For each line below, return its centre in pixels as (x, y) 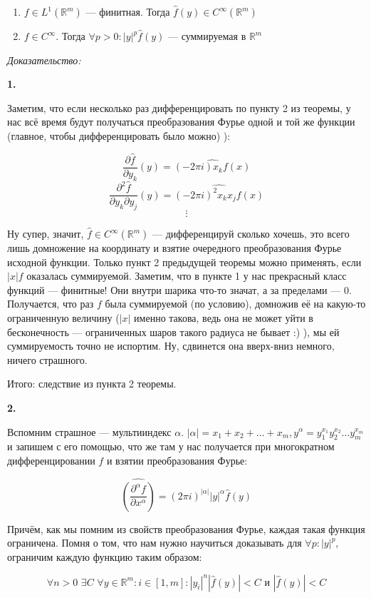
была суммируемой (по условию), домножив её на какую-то (235, 304)
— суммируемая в (207, 36)
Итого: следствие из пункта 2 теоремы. (92, 384)
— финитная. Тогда (128, 11)
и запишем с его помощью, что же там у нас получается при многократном (171, 446)
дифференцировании (51, 460)
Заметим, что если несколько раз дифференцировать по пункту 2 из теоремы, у (179, 107)
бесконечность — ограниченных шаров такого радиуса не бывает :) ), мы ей (173, 331)
